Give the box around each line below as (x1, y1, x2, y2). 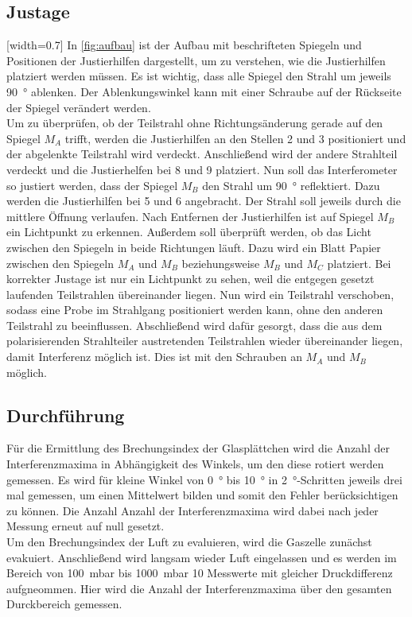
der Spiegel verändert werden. (6, 99, 151, 115)
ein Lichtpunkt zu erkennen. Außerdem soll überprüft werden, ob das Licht (6, 223, 371, 240)
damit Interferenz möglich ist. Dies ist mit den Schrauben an (6, 348, 302, 365)
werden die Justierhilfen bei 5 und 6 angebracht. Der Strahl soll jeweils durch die (6, 192, 401, 209)
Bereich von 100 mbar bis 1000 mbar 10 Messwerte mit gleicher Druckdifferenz (6, 565, 393, 581)
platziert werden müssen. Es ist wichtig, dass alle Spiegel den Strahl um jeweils (6, 68, 391, 84)
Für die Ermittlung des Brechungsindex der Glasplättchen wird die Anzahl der (6, 440, 390, 456)
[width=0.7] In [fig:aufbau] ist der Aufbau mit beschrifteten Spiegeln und (6, 37, 362, 53)
